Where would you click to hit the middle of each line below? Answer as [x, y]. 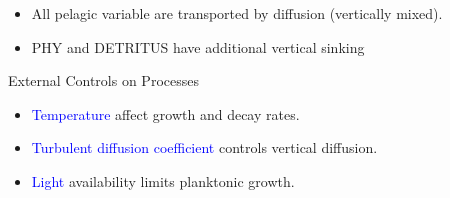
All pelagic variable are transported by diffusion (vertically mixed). [237, 13]
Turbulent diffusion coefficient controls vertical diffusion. [204, 147]
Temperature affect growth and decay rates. [165, 113]
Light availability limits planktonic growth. [163, 180]
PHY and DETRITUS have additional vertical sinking [198, 46]
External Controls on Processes [103, 80]
